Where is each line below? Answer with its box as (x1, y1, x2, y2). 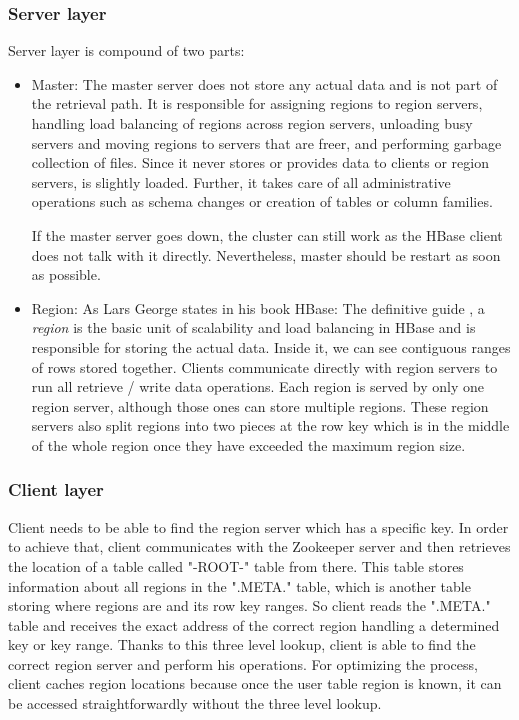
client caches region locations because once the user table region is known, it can (8, 673, 502, 694)
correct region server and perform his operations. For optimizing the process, (8, 653, 478, 674)
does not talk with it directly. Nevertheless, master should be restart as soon (31, 244, 501, 265)
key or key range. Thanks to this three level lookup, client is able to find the (8, 634, 476, 655)
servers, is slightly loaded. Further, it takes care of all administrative (31, 171, 451, 192)
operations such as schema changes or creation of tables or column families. (31, 191, 493, 212)
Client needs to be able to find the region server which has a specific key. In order (8, 516, 509, 537)
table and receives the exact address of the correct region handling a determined (8, 614, 500, 635)
